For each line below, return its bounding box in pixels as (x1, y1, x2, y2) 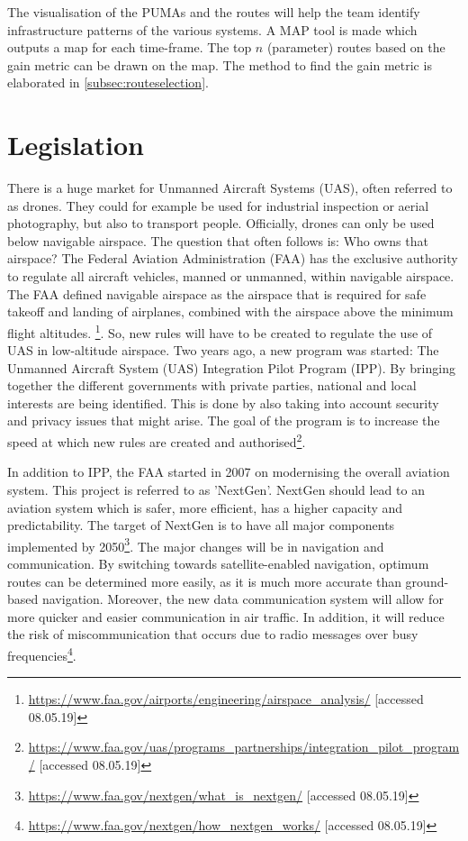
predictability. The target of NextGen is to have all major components (7, 516, 395, 535)
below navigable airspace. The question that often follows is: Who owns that (7, 231, 428, 250)
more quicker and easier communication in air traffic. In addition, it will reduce (7, 607, 445, 626)
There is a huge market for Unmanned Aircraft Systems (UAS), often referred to (7, 178, 453, 197)
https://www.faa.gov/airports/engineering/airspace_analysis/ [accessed (28, 690, 424, 708)
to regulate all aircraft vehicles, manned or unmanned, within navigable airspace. (7, 267, 454, 286)
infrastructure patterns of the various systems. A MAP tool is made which (7, 20, 418, 39)
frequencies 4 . (7, 643, 76, 664)
